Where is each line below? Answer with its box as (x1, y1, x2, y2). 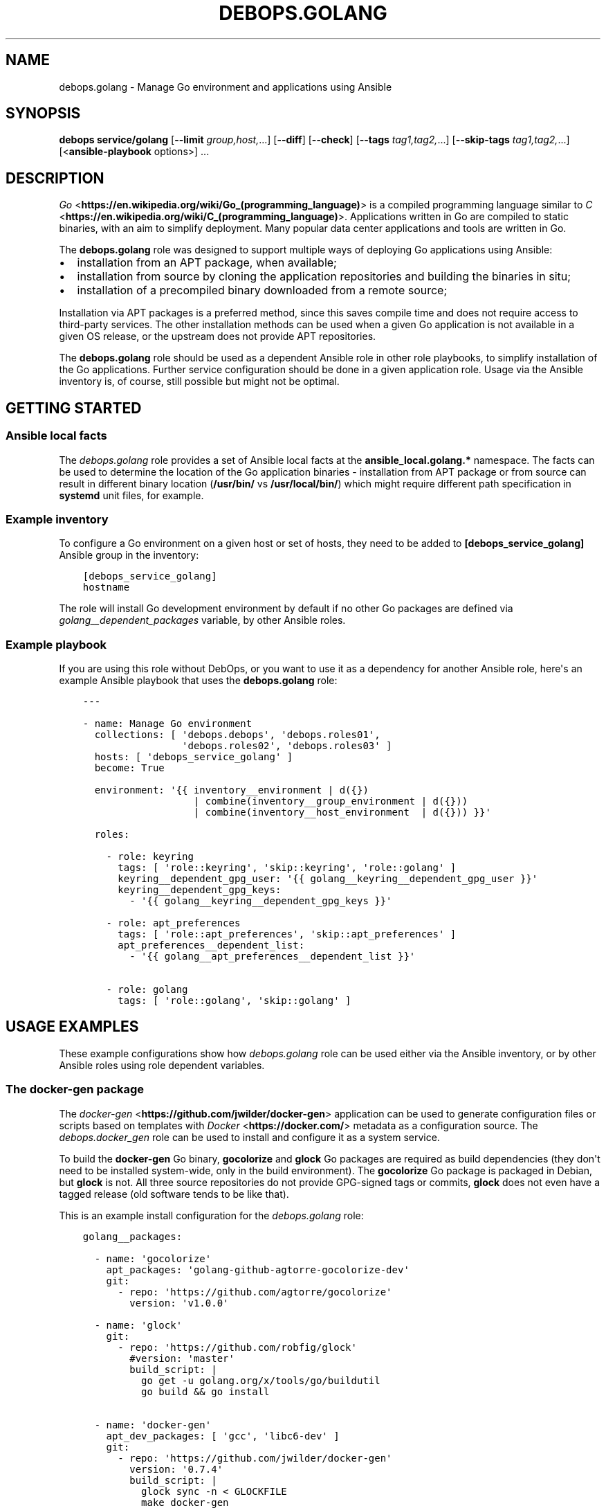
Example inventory (6, 512, 109, 526)
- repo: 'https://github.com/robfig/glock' (118, 1341, 357, 1353)
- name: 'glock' (94, 1319, 183, 1331)
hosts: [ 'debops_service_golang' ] (94, 751, 293, 762)
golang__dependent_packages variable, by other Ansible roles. (59, 614, 346, 627)
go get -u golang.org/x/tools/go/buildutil (141, 1374, 380, 1386)
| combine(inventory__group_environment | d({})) (193, 796, 468, 807)
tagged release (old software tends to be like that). (59, 1187, 289, 1200)
